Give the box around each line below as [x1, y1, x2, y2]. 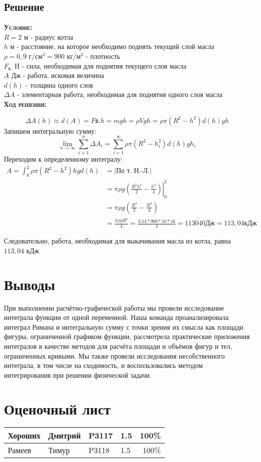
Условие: [4, 22, 33, 32]
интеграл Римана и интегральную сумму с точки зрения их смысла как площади [4, 321, 243, 332]
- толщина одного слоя [25, 79, 93, 90]
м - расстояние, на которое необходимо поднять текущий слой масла [10, 41, 215, 51]
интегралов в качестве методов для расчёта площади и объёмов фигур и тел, [4, 340, 232, 351]
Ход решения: [4, 98, 47, 109]
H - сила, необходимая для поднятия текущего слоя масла [14, 60, 187, 71]
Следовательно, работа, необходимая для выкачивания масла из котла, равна [4, 236, 231, 246]
